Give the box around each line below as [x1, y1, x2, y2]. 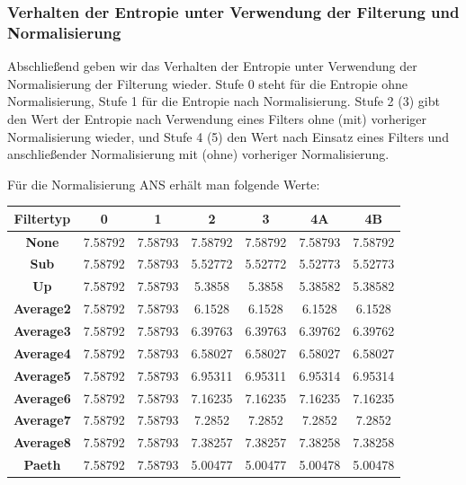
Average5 [13, 366, 71, 384]
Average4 [13, 343, 71, 362]
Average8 [13, 433, 71, 452]
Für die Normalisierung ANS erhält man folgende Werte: [7, 174, 320, 193]
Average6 [13, 388, 71, 407]
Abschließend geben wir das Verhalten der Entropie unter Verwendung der [7, 57, 417, 75]
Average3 [13, 322, 71, 340]
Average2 [13, 299, 71, 318]
